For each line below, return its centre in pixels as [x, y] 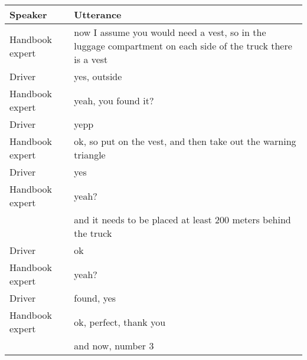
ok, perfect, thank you [120, 322]
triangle [90, 155]
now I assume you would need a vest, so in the [170, 32]
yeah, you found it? [114, 100]
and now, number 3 [114, 346]
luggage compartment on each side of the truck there [183, 46]
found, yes [95, 298]
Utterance [98, 14]
